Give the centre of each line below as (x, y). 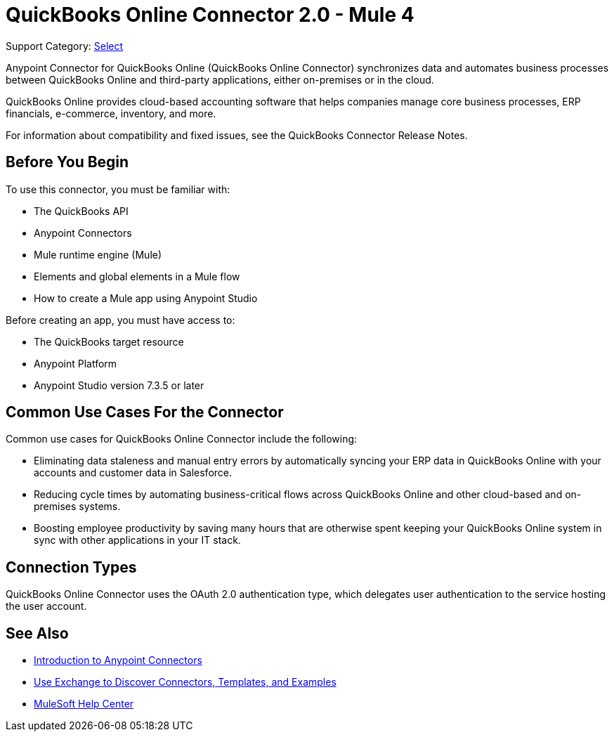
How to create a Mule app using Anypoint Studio (146, 298)
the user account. (46, 606)
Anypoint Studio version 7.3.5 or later (119, 385)
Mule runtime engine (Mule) (98, 254)
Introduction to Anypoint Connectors (118, 660)
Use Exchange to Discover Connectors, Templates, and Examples (185, 682)
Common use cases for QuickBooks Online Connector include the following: (182, 439)
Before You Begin (67, 162)
